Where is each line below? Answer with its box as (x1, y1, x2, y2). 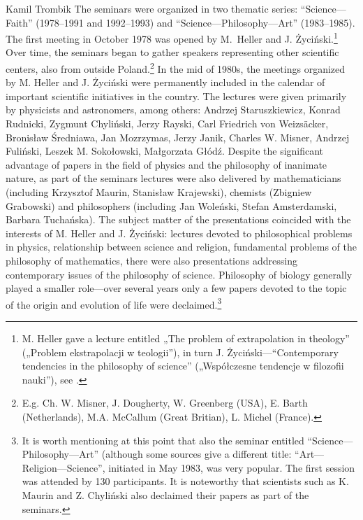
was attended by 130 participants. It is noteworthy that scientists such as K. (22, 474, 349, 489)
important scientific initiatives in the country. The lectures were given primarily (6, 88, 347, 103)
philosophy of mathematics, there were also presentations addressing (6, 253, 297, 267)
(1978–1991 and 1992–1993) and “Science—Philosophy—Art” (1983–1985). (36, 15, 355, 29)
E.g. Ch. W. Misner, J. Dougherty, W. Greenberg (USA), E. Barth (22, 395, 308, 410)
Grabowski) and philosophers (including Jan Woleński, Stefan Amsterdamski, (6, 198, 337, 213)
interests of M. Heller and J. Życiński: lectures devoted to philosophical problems (6, 225, 353, 240)
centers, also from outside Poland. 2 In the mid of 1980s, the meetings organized (6, 59, 346, 76)
